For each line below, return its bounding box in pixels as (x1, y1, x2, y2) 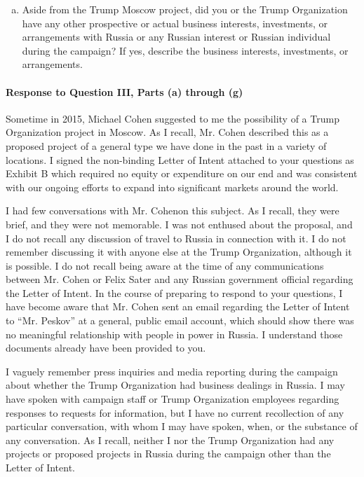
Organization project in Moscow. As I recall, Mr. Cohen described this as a (6, 125, 329, 139)
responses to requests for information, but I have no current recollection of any (6, 405, 344, 420)
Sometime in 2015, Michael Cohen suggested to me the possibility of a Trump (6, 111, 339, 125)
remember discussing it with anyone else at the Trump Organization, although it (6, 244, 352, 259)
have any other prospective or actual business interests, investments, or (22, 15, 328, 30)
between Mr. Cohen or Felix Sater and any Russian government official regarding (6, 272, 353, 286)
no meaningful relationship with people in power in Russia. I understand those (6, 326, 343, 341)
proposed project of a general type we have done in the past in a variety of (6, 138, 327, 153)
